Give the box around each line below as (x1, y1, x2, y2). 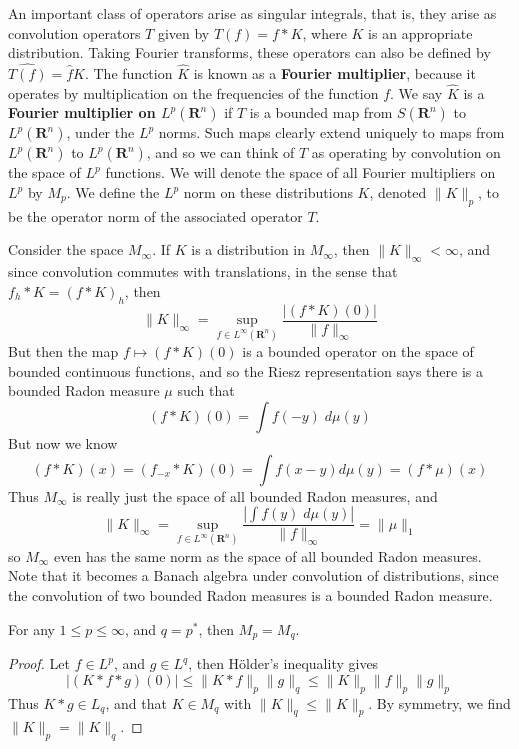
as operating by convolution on (311, 142, 501, 163)
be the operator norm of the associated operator (8, 205, 303, 226)
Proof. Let (8, 653, 70, 674)
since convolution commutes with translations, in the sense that (8, 261, 398, 282)
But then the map (8, 341, 119, 362)
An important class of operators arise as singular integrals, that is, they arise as (8, 3, 497, 23)
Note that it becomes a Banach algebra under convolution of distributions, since (8, 565, 499, 586)
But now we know (8, 433, 118, 454)
